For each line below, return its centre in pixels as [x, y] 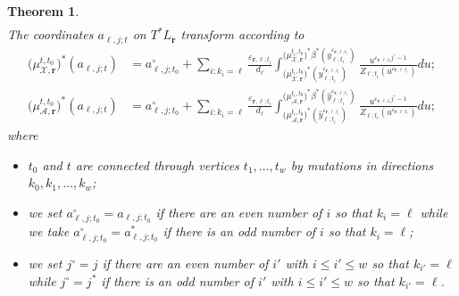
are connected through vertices [157, 164]
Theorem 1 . [43, 11]
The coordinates [50, 34]
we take [49, 231]
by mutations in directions [362, 164]
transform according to [242, 34]
